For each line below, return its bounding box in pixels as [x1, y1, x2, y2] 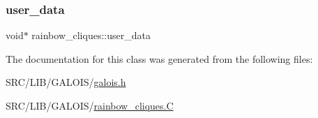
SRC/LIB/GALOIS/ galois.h [6, 75, 126, 89]
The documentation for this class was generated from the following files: [6, 51, 313, 66]
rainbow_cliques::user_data [31, 28, 151, 43]
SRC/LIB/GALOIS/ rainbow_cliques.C [6, 98, 174, 112]
